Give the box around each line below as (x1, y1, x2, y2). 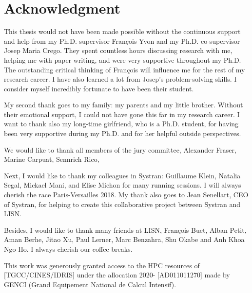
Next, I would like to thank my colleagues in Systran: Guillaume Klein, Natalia (4, 170, 241, 180)
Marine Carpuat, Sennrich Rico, (4, 154, 99, 164)
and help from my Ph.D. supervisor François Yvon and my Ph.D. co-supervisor (4, 35, 240, 46)
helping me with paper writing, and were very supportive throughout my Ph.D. (4, 54, 241, 65)
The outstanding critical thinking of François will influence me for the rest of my (4, 64, 245, 74)
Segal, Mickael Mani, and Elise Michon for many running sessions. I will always (4, 180, 241, 190)
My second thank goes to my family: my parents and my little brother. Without (4, 100, 243, 110)
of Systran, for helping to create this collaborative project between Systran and (4, 199, 241, 209)
